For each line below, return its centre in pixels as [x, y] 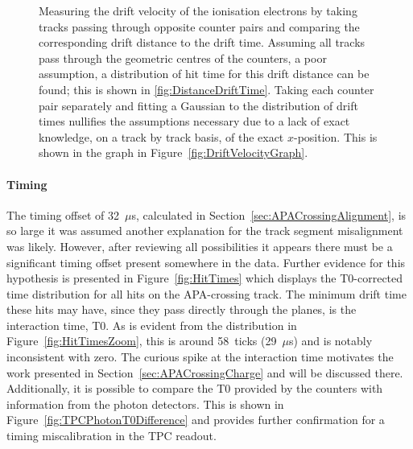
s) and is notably [330, 341]
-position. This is [336, 136]
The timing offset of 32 [63, 214]
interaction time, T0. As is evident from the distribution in [152, 325]
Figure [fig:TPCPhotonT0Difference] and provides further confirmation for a [196, 420]
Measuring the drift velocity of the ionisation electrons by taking [198, 10]
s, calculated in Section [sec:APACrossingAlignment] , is [269, 214]
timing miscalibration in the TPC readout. [112, 436]
